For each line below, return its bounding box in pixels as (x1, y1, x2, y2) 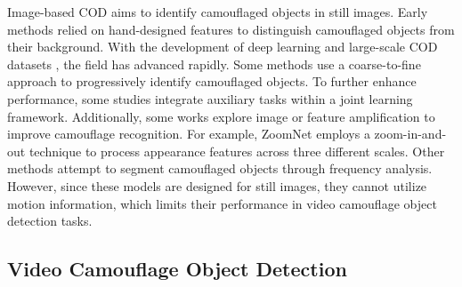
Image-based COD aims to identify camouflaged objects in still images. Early (7, 3, 428, 20)
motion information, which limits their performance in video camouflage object (7, 194, 437, 212)
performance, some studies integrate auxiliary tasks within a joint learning (7, 89, 413, 108)
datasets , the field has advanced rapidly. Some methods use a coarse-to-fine (7, 54, 421, 73)
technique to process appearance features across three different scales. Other (28, 141, 445, 160)
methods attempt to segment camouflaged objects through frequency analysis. (7, 159, 433, 178)
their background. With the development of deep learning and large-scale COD (7, 37, 438, 56)
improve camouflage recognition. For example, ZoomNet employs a (7, 124, 370, 143)
